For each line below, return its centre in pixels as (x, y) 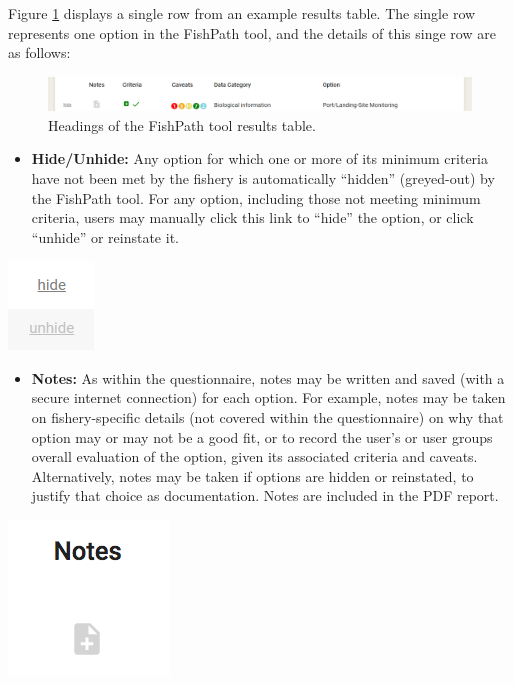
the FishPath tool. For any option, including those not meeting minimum (256, 197)
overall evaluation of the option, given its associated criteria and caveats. (254, 456)
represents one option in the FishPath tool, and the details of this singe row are (252, 32)
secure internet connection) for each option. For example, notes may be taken (268, 397)
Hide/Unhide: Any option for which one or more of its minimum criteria (259, 158)
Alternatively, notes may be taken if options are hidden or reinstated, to (252, 475)
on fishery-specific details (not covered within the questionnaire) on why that (267, 417)
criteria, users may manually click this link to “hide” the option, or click (252, 217)
